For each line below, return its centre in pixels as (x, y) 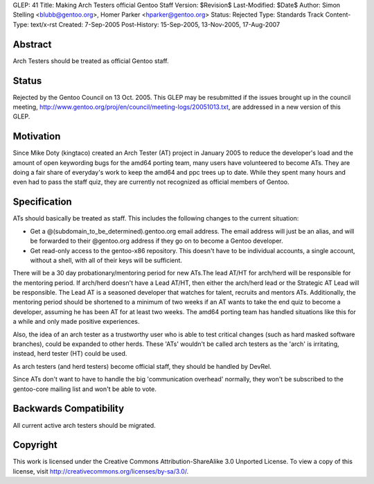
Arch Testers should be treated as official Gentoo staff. (91, 61)
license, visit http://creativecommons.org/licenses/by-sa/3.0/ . (101, 471)
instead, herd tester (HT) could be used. (70, 354)
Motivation (37, 136)
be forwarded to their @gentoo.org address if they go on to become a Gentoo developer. (157, 241)
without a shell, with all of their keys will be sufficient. (106, 260)
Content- (338, 15)
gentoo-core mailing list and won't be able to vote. (85, 389)
